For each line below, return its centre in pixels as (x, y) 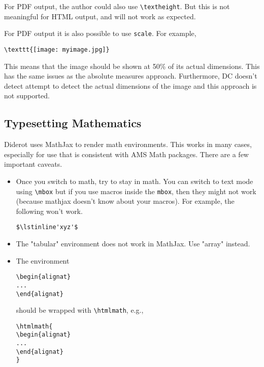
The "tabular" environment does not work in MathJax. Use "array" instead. (133, 244)
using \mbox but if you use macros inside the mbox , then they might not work (136, 191)
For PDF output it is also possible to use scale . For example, (100, 33)
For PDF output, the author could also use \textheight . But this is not (117, 6)
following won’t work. (49, 211)
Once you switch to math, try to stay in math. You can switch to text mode (135, 181)
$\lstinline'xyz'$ (47, 227)
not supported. (27, 96)
